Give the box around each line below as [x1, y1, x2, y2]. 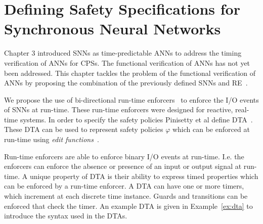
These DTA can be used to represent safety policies [4, 124, 163, 135]
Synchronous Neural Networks [4, 18, 221, 39]
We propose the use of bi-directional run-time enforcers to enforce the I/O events [4, 94, 259, 105]
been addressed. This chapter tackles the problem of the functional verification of [4, 67, 256, 78]
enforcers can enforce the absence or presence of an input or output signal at [4, 161, 242, 171]
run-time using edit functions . [4, 134, 99, 145]
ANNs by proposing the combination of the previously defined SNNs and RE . [4, 77, 248, 88]
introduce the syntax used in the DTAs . [4, 210, 127, 221]
